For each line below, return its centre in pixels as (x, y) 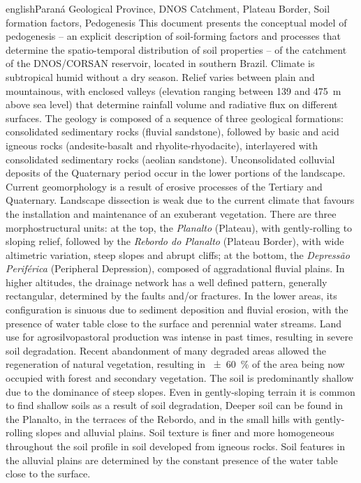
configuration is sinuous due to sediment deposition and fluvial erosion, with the (177, 310)
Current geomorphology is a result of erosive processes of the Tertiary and (164, 186)
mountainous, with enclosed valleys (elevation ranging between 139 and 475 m (174, 90)
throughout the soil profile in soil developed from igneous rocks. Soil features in (175, 446)
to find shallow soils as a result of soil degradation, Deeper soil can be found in (175, 405)
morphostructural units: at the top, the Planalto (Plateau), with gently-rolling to (179, 227)
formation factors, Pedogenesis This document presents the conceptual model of (176, 22)
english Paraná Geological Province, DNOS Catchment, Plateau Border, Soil (168, 8)
